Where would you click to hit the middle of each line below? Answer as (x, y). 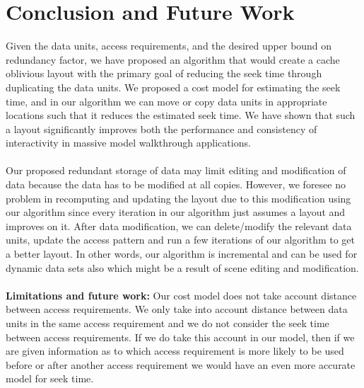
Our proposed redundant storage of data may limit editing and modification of (176, 170)
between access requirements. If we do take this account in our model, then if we (180, 337)
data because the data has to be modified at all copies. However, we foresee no (176, 184)
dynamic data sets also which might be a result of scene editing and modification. (182, 267)
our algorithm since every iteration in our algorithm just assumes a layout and (176, 212)
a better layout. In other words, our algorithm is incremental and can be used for (182, 254)
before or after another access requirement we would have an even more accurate (181, 364)
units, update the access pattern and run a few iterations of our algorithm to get (181, 240)
